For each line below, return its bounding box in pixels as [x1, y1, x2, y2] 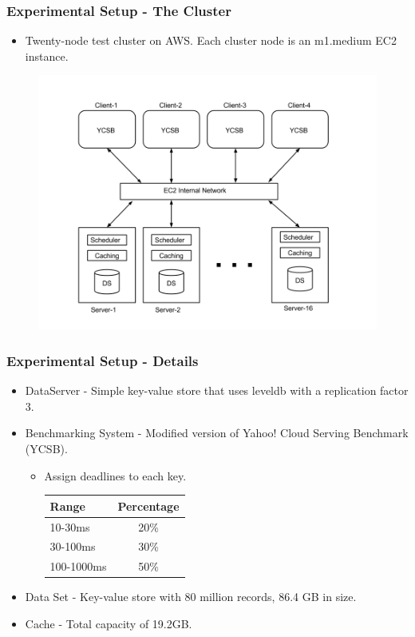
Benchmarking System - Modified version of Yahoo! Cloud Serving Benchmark [25, 424, 409, 441]
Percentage [117, 497, 180, 514]
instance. [25, 47, 69, 64]
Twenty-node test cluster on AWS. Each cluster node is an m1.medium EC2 [25, 32, 397, 49]
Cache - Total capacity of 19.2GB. [25, 615, 192, 631]
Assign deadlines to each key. [44, 467, 187, 484]
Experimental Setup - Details [6, 350, 199, 370]
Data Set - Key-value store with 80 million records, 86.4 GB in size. [25, 588, 357, 605]
